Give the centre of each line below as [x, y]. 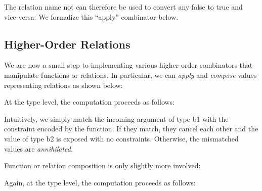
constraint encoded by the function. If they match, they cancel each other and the [131, 129]
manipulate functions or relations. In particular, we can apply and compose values [130, 75]
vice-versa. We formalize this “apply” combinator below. [91, 16]
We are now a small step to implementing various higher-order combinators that [128, 65]
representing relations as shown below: [63, 85]
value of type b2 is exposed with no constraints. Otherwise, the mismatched [121, 138]
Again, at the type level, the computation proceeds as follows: [100, 182]
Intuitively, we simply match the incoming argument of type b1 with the [116, 118]
